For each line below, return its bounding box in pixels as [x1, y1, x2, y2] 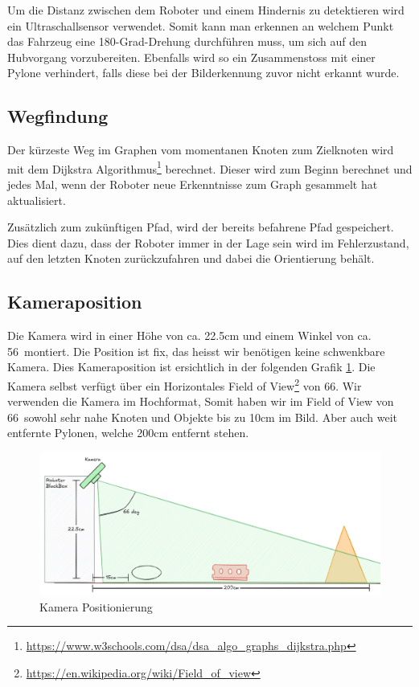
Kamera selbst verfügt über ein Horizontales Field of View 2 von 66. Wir [7, 374, 362, 394]
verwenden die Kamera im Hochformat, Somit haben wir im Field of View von [7, 393, 394, 410]
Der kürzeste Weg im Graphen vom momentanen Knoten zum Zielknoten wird [7, 141, 394, 158]
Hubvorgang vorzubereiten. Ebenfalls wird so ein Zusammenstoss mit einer [7, 48, 376, 65]
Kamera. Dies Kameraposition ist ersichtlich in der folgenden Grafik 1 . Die [7, 358, 376, 375]
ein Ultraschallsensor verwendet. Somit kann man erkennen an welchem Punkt [7, 17, 394, 34]
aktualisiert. [7, 191, 66, 208]
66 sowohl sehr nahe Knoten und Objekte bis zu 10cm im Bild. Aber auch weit [7, 408, 398, 425]
